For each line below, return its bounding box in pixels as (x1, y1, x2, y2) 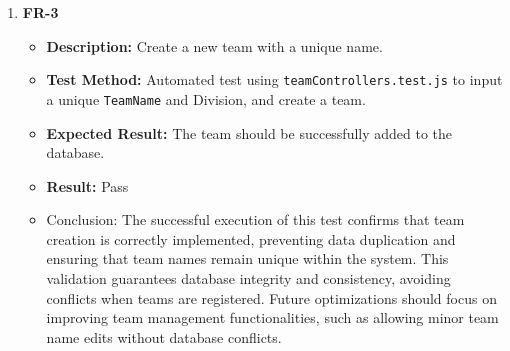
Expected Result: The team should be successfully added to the (46, 122, 453, 143)
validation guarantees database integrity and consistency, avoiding (46, 268, 451, 289)
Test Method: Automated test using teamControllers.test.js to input (46, 69, 503, 90)
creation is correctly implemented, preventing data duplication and (46, 228, 456, 249)
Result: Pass (46, 175, 129, 196)
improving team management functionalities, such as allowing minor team (46, 307, 499, 328)
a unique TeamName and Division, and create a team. (46, 88, 366, 109)
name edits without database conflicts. (46, 326, 282, 347)
